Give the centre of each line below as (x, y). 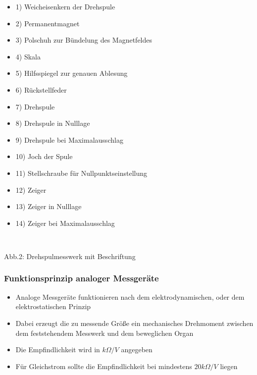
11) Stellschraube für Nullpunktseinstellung (81, 173)
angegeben (137, 349)
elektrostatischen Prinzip (53, 306)
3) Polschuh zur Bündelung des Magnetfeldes (84, 40)
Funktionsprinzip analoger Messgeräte (81, 278)
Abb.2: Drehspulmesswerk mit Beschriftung (70, 256)
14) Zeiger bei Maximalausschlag (65, 223)
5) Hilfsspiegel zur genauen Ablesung (72, 73)
